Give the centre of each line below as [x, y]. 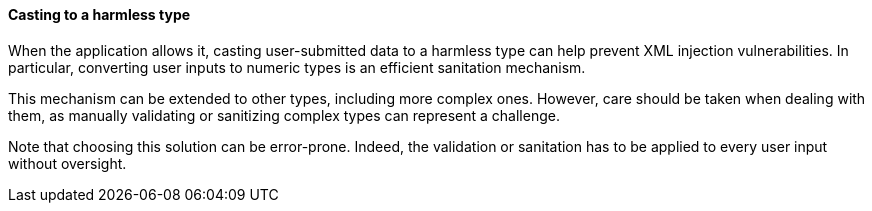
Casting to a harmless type [99, 14]
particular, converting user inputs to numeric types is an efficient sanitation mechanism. [297, 67]
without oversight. [67, 163]
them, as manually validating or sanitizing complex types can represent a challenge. [284, 115]
